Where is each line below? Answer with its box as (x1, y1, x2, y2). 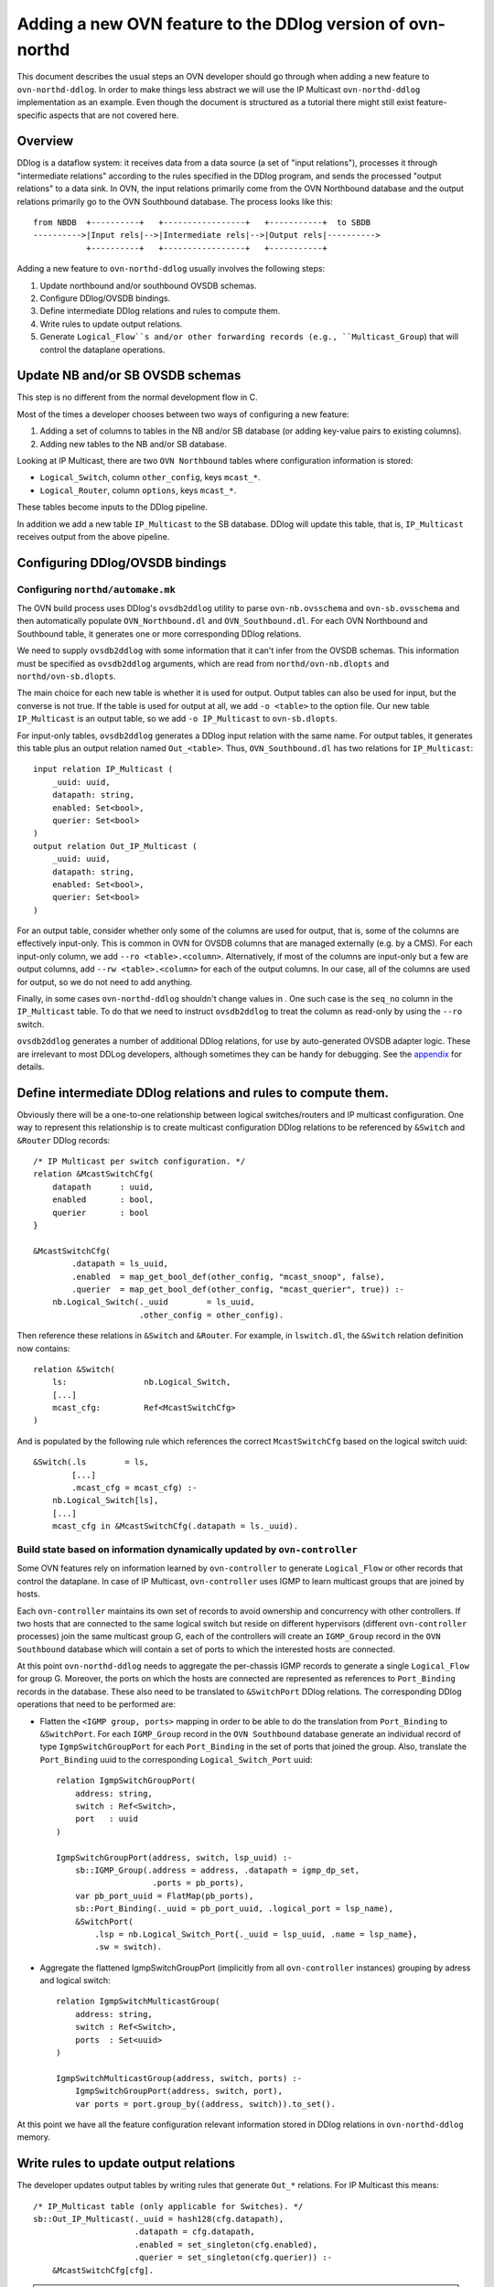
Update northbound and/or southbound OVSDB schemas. (39, 280, 257, 291)
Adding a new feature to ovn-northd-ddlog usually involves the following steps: (16, 263, 326, 274)
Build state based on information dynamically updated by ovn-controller (16, 1542, 359, 1555)
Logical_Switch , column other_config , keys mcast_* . (39, 472, 261, 483)
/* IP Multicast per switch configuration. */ (33, 1156, 246, 1166)
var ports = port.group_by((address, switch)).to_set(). (74, 2099, 336, 2109)
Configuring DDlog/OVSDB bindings (16, 554, 227, 571)
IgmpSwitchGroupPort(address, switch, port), (74, 2086, 284, 2097)
